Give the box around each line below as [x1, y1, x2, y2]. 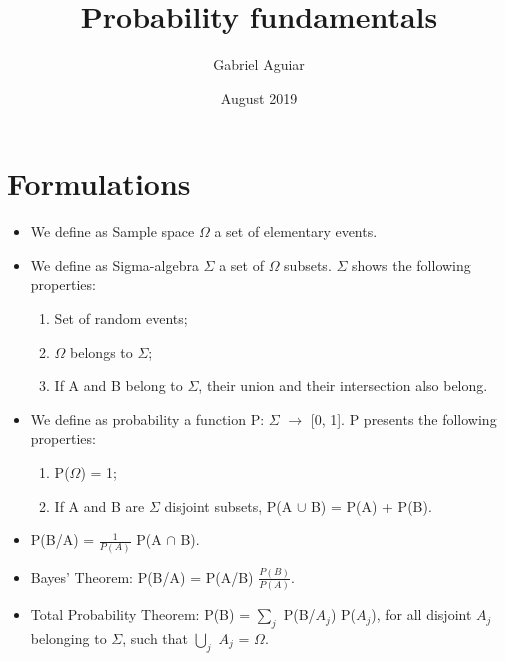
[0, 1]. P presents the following [310, 408, 497, 429]
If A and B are [54, 495, 145, 516]
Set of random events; [54, 308, 188, 329]
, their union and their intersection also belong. [198, 375, 488, 396]
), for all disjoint [371, 604, 472, 625]
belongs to [70, 341, 133, 362]
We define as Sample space [30, 221, 195, 242]
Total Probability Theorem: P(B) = [30, 604, 251, 625]
